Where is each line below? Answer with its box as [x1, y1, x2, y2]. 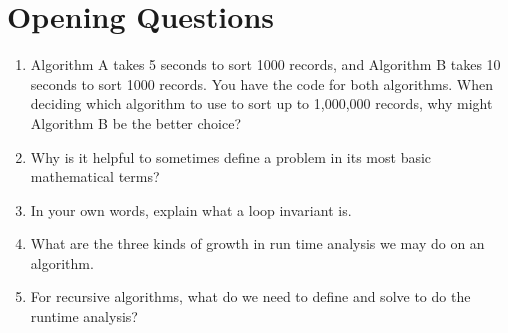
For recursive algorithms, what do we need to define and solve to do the [30, 286, 471, 307]
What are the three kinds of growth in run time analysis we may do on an [30, 233, 485, 254]
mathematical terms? [30, 166, 160, 187]
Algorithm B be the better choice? [30, 112, 242, 133]
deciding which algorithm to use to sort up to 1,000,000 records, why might [30, 93, 493, 114]
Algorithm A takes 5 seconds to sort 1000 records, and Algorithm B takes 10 [30, 54, 501, 75]
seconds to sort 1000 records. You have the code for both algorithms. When [30, 73, 493, 94]
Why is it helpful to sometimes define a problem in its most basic [30, 146, 432, 167]
